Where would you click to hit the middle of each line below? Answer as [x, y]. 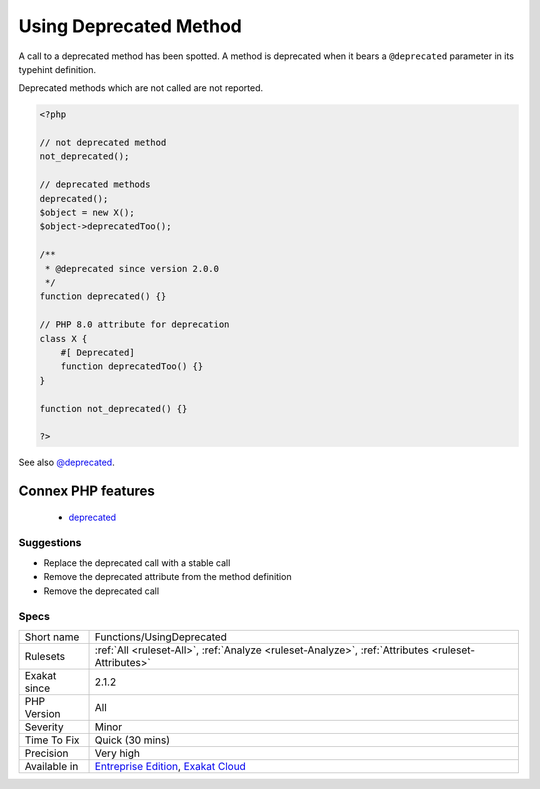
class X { [63, 338]
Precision [46, 753]
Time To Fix [52, 740]
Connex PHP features [86, 491]
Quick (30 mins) [132, 740]
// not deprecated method [103, 143]
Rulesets [44, 656]
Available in [51, 766]
